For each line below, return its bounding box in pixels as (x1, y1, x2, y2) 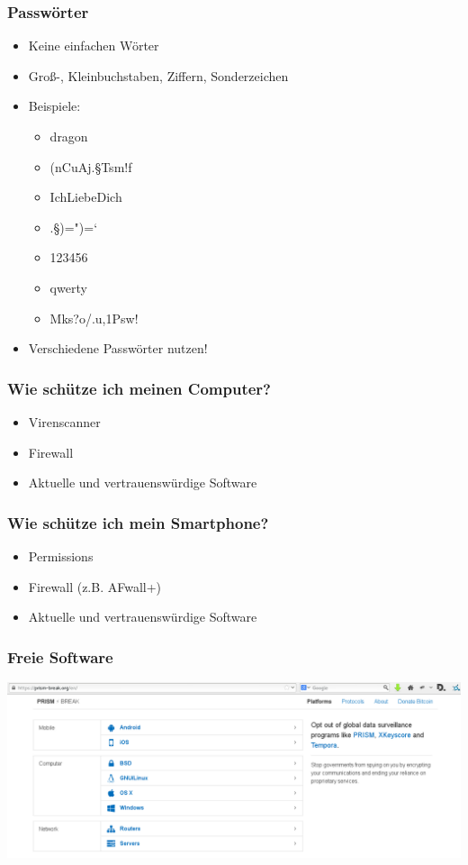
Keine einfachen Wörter (28, 36, 159, 55)
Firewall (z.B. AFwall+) (28, 577, 162, 596)
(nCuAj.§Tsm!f (49, 157, 132, 176)
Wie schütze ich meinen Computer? (7, 377, 271, 399)
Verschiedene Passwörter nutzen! (28, 339, 208, 358)
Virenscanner (28, 412, 101, 431)
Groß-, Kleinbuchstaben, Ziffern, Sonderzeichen (28, 66, 289, 85)
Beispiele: (28, 96, 81, 115)
